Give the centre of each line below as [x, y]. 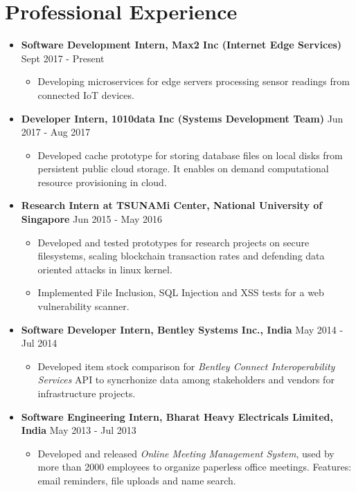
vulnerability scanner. [83, 306]
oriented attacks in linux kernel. [105, 269]
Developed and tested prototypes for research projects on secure [173, 242]
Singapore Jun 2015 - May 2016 [92, 219]
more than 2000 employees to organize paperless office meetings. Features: [195, 467]
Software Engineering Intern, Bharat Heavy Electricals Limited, [177, 416]
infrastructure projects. [87, 393]
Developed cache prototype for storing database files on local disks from [190, 155]
